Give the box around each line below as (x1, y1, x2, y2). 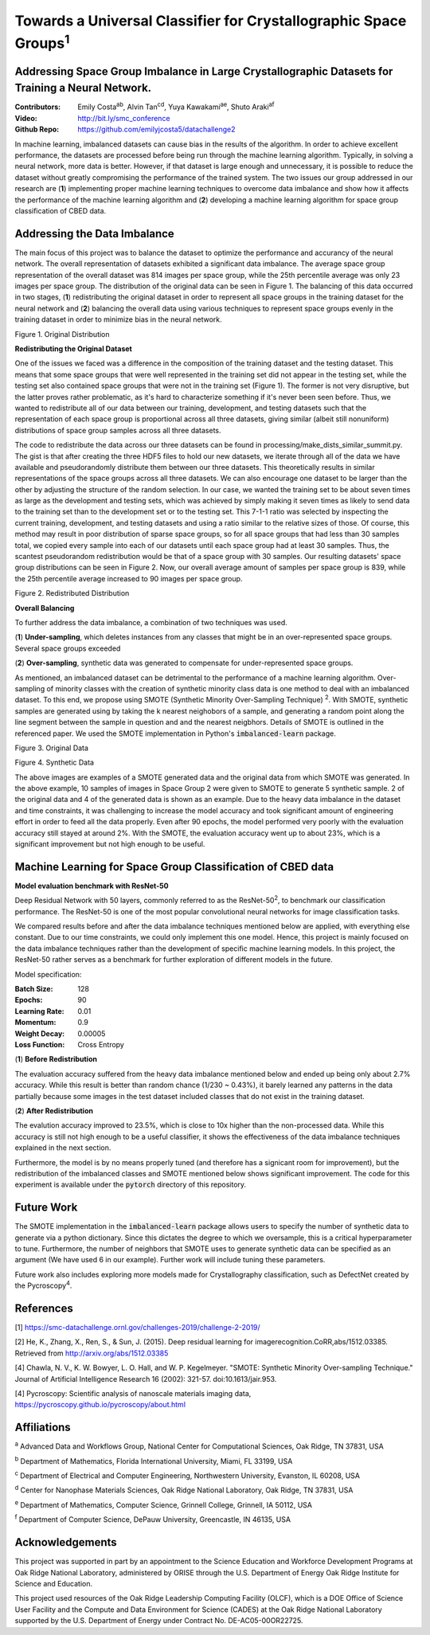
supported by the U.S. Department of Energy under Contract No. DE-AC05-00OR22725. (14, 1616, 303, 1625)
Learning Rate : (14, 1006, 64, 1015)
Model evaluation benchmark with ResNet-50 (14, 881, 169, 890)
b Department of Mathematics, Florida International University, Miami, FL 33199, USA (14, 1455, 293, 1465)
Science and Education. (14, 1578, 93, 1588)
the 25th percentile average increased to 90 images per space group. (14, 573, 243, 583)
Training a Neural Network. (14, 81, 152, 95)
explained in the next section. (14, 1143, 111, 1152)
